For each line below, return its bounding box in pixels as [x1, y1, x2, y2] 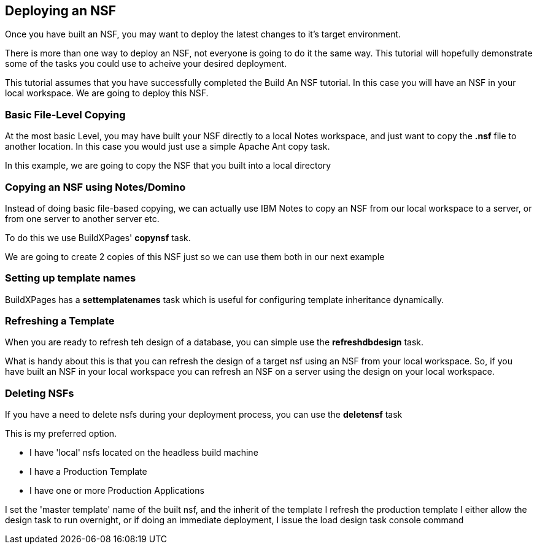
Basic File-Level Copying [5, 108, 126, 121]
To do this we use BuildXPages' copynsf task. [5, 232, 191, 243]
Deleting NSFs [5, 386, 74, 399]
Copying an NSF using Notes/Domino [5, 180, 186, 193]
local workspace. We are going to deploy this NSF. [5, 88, 209, 99]
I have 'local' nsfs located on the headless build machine [29, 447, 258, 458]
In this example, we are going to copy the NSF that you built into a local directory [5, 160, 331, 171]
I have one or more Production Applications [29, 485, 204, 496]
